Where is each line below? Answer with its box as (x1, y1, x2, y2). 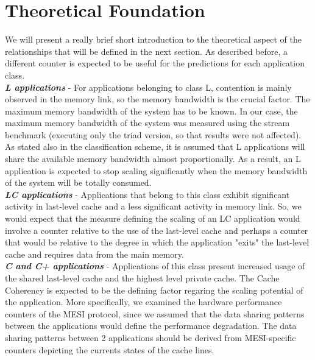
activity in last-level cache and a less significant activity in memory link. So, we (5, 200, 302, 213)
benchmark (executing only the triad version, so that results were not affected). (5, 128, 302, 141)
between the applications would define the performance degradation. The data (5, 319, 297, 332)
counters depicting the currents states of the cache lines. (5, 343, 214, 356)
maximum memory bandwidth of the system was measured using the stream (5, 116, 290, 129)
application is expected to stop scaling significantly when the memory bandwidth (5, 164, 308, 177)
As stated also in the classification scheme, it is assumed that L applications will (5, 140, 305, 153)
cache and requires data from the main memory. (5, 247, 184, 260)
